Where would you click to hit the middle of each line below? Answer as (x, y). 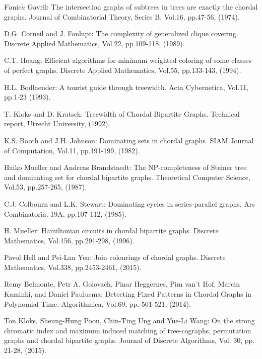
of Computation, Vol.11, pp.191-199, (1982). (72, 150)
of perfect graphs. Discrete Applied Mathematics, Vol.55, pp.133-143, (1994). (123, 70)
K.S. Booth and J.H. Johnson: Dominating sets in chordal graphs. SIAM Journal (129, 140)
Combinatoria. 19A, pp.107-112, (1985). (65, 213)
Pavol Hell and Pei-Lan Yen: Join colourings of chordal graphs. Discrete (115, 257)
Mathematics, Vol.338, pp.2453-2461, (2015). (73, 267)
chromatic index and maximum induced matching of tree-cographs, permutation (128, 330)
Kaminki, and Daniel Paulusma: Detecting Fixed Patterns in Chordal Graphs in (128, 294)
